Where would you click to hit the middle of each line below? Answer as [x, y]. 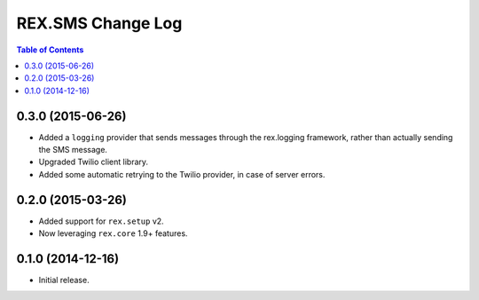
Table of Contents [50, 50]
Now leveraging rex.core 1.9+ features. [113, 233]
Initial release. [64, 280]
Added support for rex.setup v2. [101, 221]
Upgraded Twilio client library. [94, 162]
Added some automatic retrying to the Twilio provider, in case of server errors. [182, 174]
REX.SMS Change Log [99, 23]
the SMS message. [73, 150]
